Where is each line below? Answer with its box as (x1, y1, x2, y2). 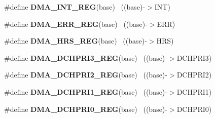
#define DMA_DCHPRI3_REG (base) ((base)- (4, 52, 167, 63)
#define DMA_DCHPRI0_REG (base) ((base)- (4, 103, 167, 114)
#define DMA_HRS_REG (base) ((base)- (4, 35, 147, 46)
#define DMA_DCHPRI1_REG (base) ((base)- (4, 86, 167, 97)
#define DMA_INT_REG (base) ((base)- (4, 2, 146, 12)
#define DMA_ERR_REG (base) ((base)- (4, 18, 148, 29)
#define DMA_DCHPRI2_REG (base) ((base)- (4, 69, 167, 80)
